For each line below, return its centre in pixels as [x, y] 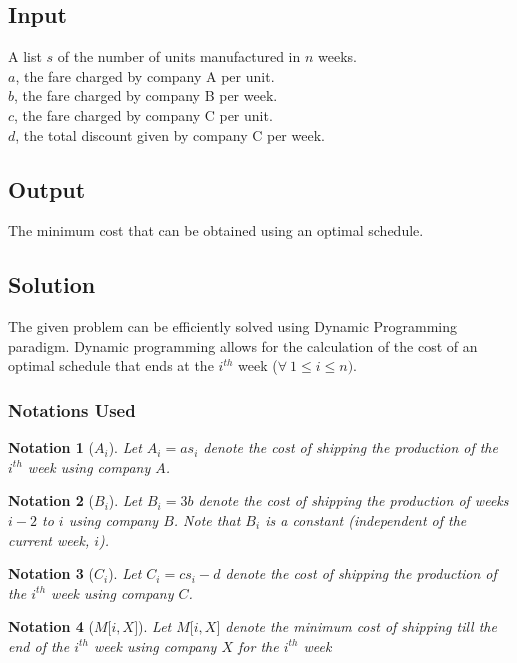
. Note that [207, 519]
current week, [49, 539]
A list [25, 56]
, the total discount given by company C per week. [170, 134]
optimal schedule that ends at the [111, 365]
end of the [39, 645]
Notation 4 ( [51, 626]
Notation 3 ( [51, 573]
